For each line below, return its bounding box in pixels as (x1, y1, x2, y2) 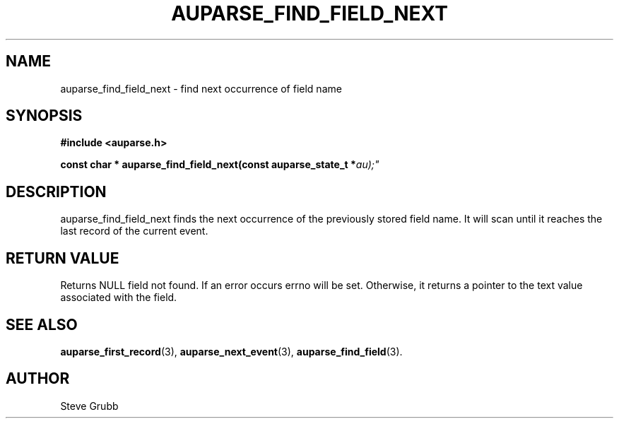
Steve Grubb (60, 399, 119, 412)
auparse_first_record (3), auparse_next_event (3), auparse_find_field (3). (60, 345, 403, 358)
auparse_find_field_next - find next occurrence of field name (60, 82, 342, 95)
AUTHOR (6, 370, 70, 388)
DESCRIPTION (6, 182, 107, 201)
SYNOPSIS (6, 107, 83, 125)
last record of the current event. (60, 225, 208, 237)
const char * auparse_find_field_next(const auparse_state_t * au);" (60, 158, 379, 171)
